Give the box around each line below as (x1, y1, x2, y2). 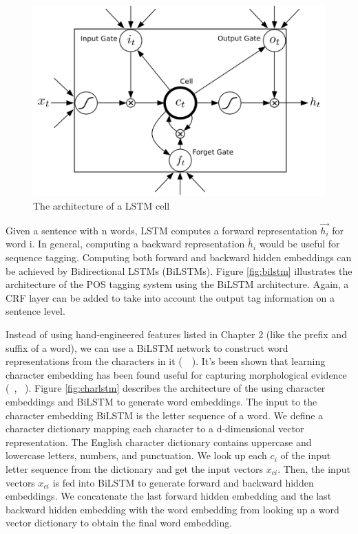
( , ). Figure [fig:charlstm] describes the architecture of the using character (6, 381, 326, 395)
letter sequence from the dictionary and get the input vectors (6, 461, 264, 476)
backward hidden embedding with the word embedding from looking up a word (6, 502, 339, 516)
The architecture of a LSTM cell (33, 199, 170, 213)
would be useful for (259, 236, 340, 251)
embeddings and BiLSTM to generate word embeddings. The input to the (6, 394, 317, 408)
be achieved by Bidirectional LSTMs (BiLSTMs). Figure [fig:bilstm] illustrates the (6, 263, 352, 278)
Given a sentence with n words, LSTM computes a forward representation (6, 223, 317, 237)
